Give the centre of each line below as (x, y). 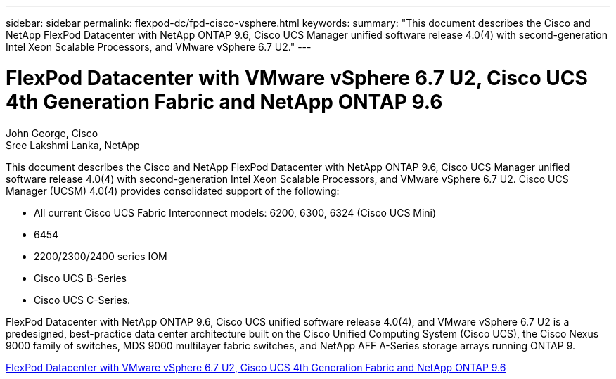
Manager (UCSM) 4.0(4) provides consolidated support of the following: (173, 191)
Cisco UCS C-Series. (82, 300)
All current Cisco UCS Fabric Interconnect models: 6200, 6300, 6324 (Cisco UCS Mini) (235, 212)
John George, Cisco (52, 133)
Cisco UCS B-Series (80, 278)
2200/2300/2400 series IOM (101, 256)
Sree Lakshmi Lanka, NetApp (73, 145)
